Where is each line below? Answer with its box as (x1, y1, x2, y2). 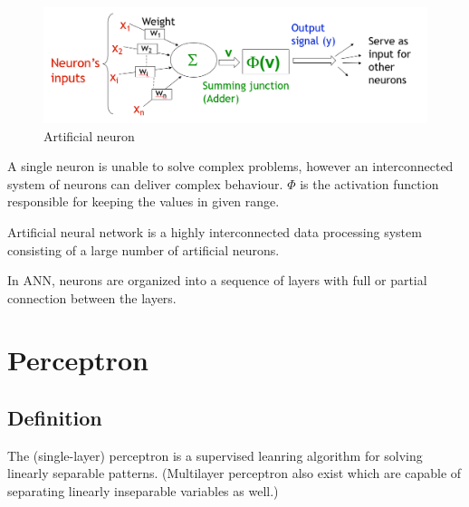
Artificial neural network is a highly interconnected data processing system (7, 222, 422, 241)
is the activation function (300, 174, 439, 193)
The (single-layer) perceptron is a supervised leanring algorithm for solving (7, 445, 423, 464)
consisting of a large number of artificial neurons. (7, 240, 280, 259)
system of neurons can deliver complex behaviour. (7, 174, 283, 193)
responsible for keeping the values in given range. (7, 192, 280, 211)
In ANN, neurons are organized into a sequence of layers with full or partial (7, 271, 427, 290)
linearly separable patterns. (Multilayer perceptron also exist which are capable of (7, 464, 462, 483)
